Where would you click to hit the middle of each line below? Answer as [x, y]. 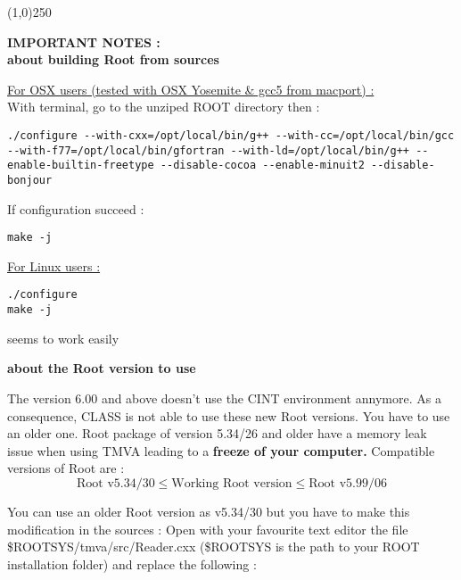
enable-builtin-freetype [81, 166]
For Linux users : [54, 265]
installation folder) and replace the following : [132, 563]
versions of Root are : [66, 468]
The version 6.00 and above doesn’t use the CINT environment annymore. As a [224, 398]
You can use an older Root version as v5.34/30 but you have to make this [209, 511]
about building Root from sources [113, 59]
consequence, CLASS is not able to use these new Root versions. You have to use [229, 415]
